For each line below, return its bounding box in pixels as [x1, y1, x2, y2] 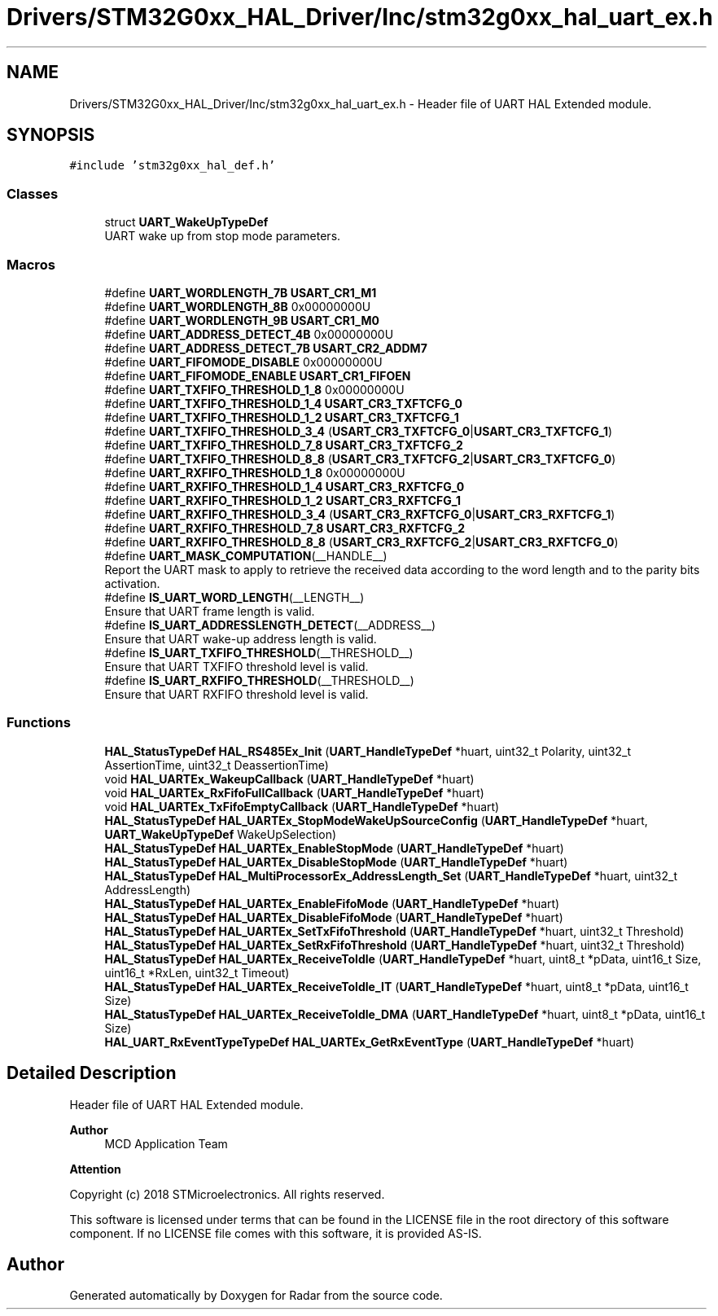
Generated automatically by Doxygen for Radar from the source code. [69, 1288, 443, 1303]
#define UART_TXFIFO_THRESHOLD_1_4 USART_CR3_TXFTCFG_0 [104, 396, 462, 410]
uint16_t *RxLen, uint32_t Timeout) [104, 965, 290, 980]
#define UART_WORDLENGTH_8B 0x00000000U [104, 299, 371, 314]
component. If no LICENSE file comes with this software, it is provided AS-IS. [69, 1226, 482, 1240]
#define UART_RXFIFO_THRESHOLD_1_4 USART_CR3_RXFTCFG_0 [104, 479, 465, 493]
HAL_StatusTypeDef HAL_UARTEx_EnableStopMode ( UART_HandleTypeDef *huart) [104, 840, 564, 855]
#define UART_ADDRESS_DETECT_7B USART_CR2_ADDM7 [104, 340, 427, 355]
